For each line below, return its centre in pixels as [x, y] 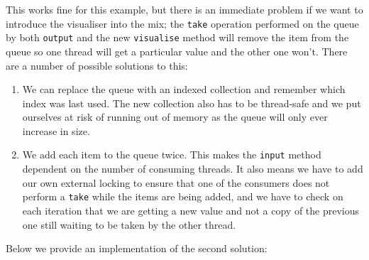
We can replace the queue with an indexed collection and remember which [184, 89]
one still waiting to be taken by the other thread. [129, 224]
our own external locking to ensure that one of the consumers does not [176, 182]
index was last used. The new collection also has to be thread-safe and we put [192, 103]
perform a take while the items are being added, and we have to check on [183, 196]
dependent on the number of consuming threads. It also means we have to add [193, 169]
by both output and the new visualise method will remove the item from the [177, 37]
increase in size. [56, 130]
